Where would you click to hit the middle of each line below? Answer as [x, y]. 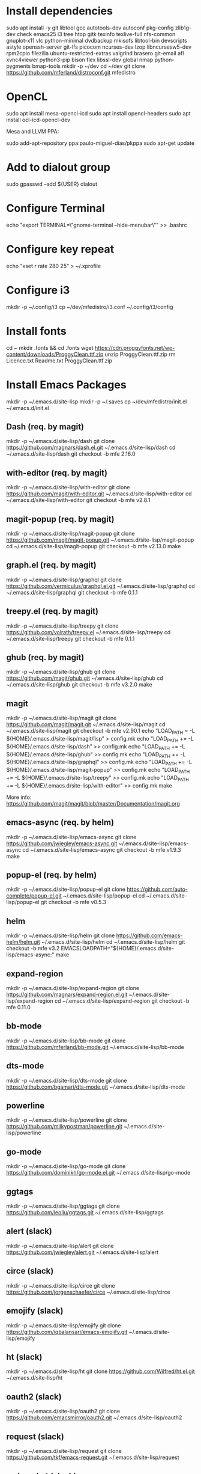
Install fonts [37, 331]
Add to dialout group [58, 167]
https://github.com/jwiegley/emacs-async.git [62, 843]
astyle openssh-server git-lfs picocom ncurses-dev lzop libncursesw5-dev [99, 47]
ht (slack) [24, 1357]
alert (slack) [29, 1231]
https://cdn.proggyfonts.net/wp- [135, 347]
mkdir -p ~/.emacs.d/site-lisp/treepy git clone [62, 626]
